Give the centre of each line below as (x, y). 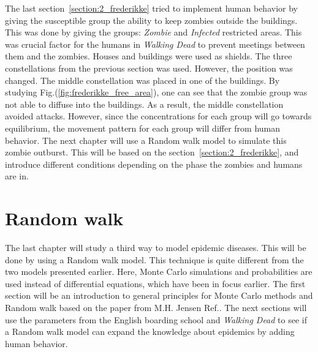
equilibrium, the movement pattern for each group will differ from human (143, 128)
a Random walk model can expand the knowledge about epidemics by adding (150, 331)
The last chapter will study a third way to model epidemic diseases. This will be (156, 248)
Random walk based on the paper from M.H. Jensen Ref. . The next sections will (156, 307)
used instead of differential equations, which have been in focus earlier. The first (155, 283)
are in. (17, 176)
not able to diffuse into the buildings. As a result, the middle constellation (144, 104)
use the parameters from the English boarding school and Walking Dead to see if (156, 319)
